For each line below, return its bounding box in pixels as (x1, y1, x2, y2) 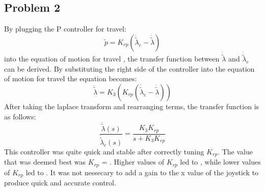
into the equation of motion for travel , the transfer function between (4, 53, 220, 64)
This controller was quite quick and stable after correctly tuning (4, 146, 204, 156)
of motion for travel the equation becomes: (4, 73, 137, 84)
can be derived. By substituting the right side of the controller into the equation (4, 63, 255, 74)
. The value (218, 146, 253, 156)
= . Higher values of (101, 156, 164, 167)
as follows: (4, 111, 36, 121)
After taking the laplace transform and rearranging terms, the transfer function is (4, 101, 259, 112)
